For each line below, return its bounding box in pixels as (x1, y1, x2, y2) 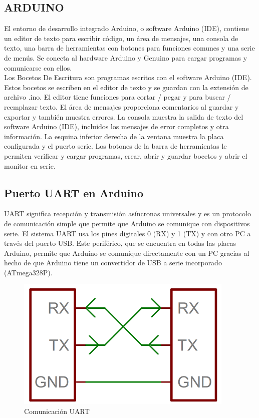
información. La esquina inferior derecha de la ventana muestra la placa (4, 131, 224, 141)
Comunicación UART (24, 406, 90, 416)
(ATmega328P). (4, 267, 53, 277)
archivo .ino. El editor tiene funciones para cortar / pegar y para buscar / (4, 92, 231, 102)
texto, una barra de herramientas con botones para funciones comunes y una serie (4, 43, 255, 53)
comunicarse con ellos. (4, 62, 72, 73)
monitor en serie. (4, 160, 56, 171)
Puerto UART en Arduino (4, 185, 143, 200)
